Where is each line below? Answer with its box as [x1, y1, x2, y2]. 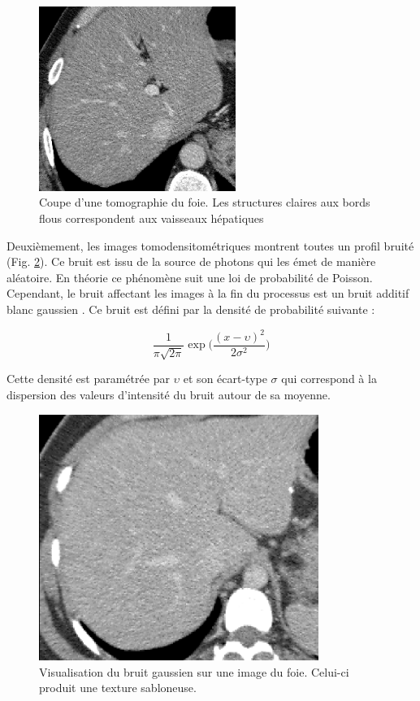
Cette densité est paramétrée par [6, 370, 170, 387]
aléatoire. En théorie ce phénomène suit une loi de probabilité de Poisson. [6, 268, 373, 285]
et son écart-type [183, 370, 267, 387]
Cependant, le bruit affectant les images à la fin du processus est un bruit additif [6, 285, 409, 302]
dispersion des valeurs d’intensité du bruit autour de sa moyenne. [6, 386, 331, 403]
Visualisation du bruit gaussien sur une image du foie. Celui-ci [39, 663, 349, 680]
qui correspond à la [281, 370, 377, 387]
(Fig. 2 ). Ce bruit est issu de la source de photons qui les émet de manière [6, 253, 376, 270]
